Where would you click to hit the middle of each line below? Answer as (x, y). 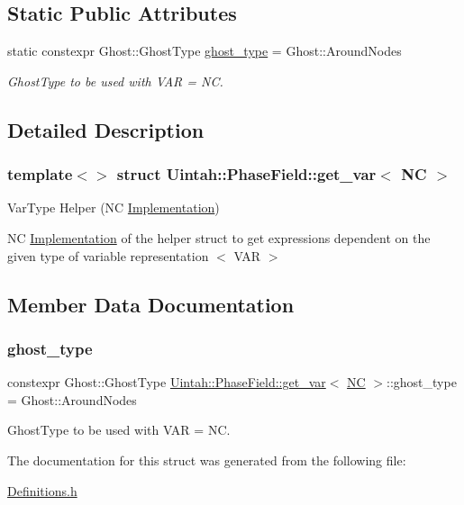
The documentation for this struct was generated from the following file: (207, 460)
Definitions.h (42, 490)
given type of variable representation (108, 255)
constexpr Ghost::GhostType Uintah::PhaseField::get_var (167, 382)
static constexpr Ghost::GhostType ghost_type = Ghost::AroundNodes (205, 51)
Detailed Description (106, 129)
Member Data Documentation (151, 304)
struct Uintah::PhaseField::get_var (246, 174)
